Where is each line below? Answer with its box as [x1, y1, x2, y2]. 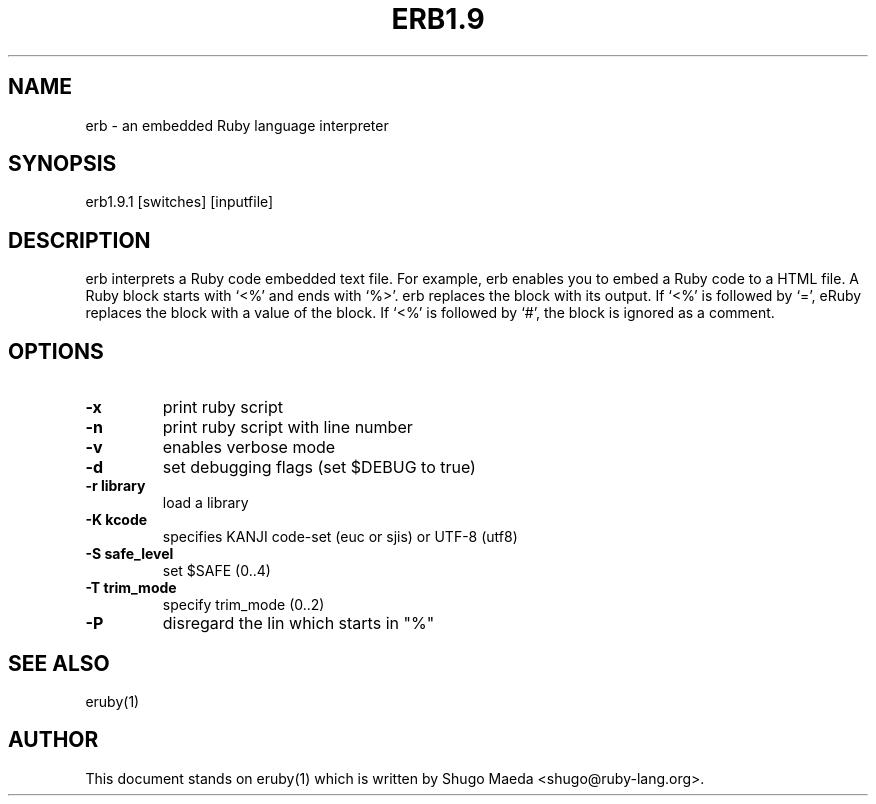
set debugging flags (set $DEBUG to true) [162, 457, 476, 478]
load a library [162, 494, 249, 512]
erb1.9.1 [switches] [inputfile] [85, 193, 274, 211]
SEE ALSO [8, 650, 110, 676]
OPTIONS [8, 338, 104, 364]
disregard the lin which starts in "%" [162, 613, 435, 634]
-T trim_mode [85, 579, 177, 597]
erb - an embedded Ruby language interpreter [85, 116, 389, 134]
